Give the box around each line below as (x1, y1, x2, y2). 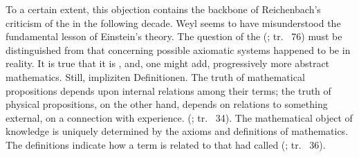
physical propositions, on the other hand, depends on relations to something (6, 97, 328, 111)
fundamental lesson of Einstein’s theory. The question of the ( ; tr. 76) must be (6, 29, 342, 44)
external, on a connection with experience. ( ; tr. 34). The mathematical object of (6, 110, 353, 124)
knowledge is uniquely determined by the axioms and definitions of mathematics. (6, 124, 349, 138)
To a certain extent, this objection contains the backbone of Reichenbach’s (6, 2, 321, 16)
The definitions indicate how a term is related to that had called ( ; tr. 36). (6, 137, 326, 151)
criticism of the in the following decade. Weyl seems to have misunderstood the (6, 15, 341, 30)
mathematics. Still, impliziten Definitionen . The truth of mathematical (6, 69, 305, 84)
